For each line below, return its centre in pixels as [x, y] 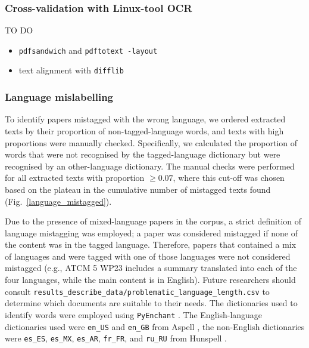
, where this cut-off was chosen [229, 178]
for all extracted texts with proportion [75, 178]
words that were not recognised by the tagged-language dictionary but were [143, 154]
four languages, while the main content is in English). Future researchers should [150, 280]
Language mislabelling [59, 97]
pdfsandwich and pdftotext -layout [88, 50]
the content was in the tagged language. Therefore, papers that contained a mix [151, 244]
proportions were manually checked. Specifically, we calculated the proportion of [151, 142]
